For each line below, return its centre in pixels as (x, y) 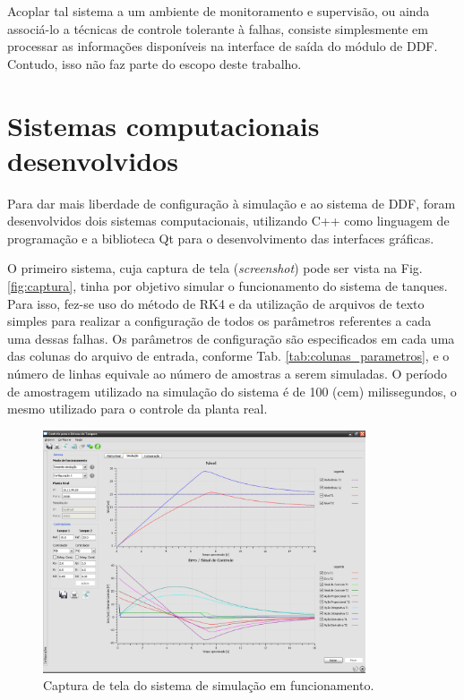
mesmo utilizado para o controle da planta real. (137, 409)
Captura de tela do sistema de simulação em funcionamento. (209, 685)
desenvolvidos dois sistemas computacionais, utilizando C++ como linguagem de (228, 221)
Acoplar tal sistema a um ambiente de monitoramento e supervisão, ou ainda (219, 11)
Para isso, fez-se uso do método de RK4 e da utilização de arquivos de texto (216, 303)
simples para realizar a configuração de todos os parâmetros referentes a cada (219, 321)
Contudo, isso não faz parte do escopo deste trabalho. (155, 63)
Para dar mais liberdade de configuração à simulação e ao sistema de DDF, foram (232, 203)
